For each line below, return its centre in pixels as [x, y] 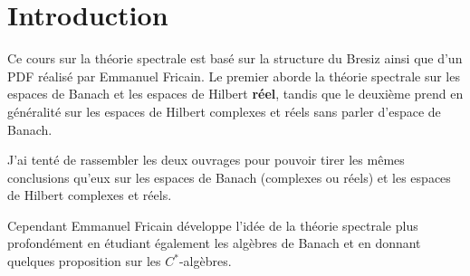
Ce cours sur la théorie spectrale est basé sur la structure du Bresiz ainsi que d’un [235, 58]
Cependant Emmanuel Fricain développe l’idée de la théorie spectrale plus [213, 225]
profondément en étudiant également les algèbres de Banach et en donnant [214, 243]
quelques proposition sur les [84, 261]
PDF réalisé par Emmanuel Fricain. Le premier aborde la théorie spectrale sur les [234, 76]
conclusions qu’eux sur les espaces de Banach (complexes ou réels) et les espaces [229, 177]
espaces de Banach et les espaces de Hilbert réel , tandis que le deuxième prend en [235, 94]
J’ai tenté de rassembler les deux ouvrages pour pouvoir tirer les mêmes [206, 160]
